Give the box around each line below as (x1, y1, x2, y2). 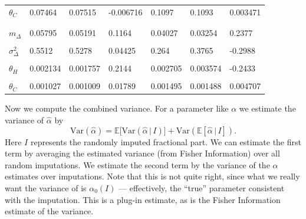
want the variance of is (5, 182, 87, 194)
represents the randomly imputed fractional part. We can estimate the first (30, 135, 301, 148)
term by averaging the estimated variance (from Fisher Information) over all (5, 147, 280, 159)
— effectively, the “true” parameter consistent (119, 182, 285, 194)
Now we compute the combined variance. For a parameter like (5, 102, 229, 115)
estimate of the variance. (5, 205, 94, 217)
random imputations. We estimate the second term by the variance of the (5, 158, 270, 171)
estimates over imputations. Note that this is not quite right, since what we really (5, 170, 300, 182)
